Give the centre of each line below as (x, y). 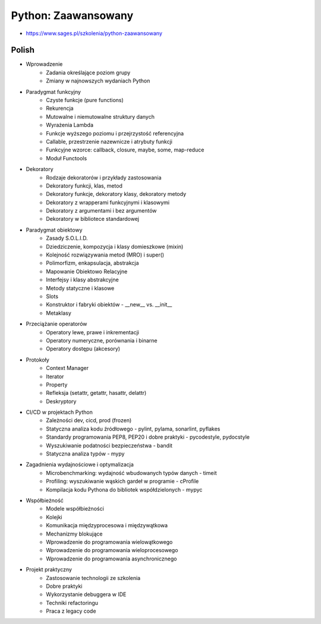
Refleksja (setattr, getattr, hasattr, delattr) (96, 393)
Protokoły (38, 360)
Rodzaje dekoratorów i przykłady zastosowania (104, 178)
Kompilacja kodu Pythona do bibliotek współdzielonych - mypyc (124, 489)
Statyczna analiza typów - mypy (85, 454)
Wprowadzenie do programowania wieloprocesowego (112, 550)
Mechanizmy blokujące (74, 534)
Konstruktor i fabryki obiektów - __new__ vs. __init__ (109, 305)
